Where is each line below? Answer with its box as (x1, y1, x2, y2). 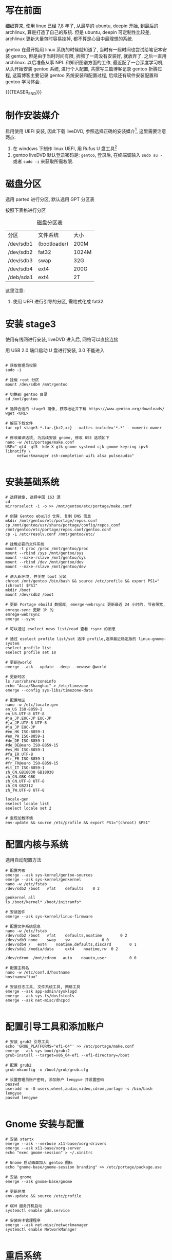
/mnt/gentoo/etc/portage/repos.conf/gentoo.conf (5, 527, 111, 532)
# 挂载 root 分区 (5, 377, 40, 382)
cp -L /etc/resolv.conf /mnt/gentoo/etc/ (5, 532, 95, 537)
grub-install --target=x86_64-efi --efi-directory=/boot (5, 1052, 130, 1058)
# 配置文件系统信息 (5, 924, 41, 929)
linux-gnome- (138, 636, 166, 642)
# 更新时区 (5, 674, 26, 679)
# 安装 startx (5, 1137, 34, 1142)
